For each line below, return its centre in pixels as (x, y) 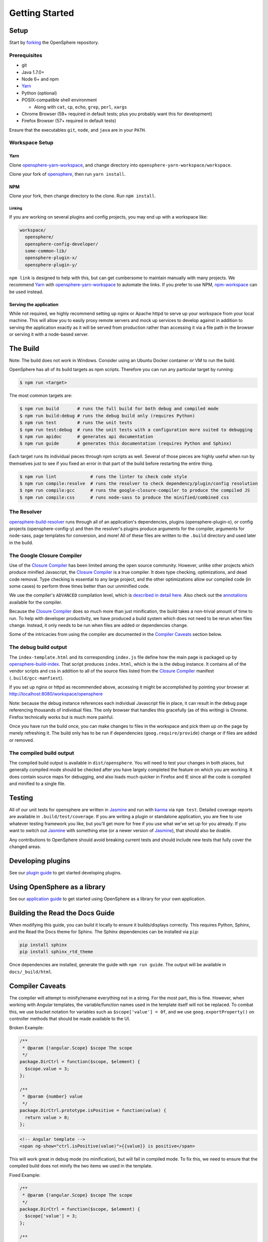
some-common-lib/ (46, 251)
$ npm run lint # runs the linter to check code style (103, 476)
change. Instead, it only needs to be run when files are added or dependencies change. (99, 625)
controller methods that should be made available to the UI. (70, 1018)
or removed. (22, 740)
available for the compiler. (35, 602)
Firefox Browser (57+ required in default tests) (69, 121)
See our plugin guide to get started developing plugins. (65, 872)
